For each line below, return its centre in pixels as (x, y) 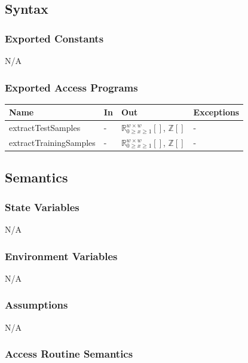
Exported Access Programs (71, 87)
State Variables (42, 207)
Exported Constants (54, 38)
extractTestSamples (45, 128)
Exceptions (216, 112)
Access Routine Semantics (69, 354)
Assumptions (36, 305)
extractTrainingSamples (52, 142)
